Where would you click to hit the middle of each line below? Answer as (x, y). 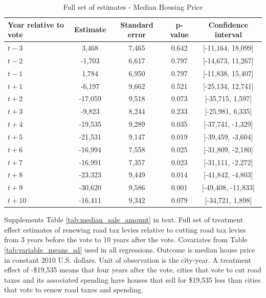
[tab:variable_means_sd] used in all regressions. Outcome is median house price (130, 250)
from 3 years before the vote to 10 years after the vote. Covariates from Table (126, 239)
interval (228, 35)
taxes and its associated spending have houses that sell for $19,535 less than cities (132, 279)
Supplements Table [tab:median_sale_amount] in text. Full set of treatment (124, 220)
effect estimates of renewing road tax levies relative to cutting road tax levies (125, 229)
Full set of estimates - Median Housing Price (133, 7)
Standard (137, 24)
